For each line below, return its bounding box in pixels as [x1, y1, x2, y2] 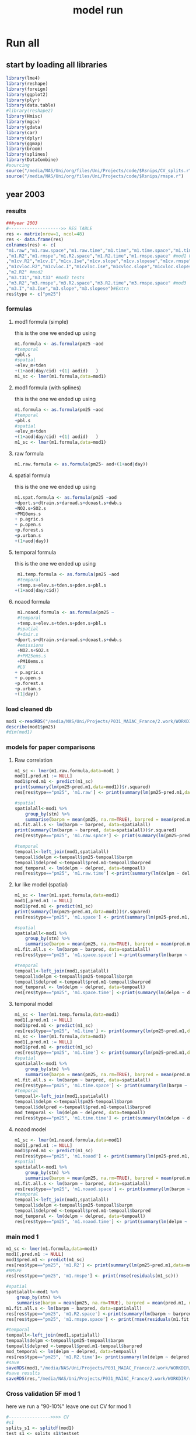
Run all [6, 36, 40, 50]
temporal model [14, 1001, 52, 1008]
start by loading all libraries [6, 60, 108, 70]
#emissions [17, 642, 44, 648]
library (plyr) [6, 97, 41, 103]
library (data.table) [6, 102, 57, 108]
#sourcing [6, 162, 30, 168]
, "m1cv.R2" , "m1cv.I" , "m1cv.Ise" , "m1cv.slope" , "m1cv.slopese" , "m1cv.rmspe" [6, 258, 192, 264]
